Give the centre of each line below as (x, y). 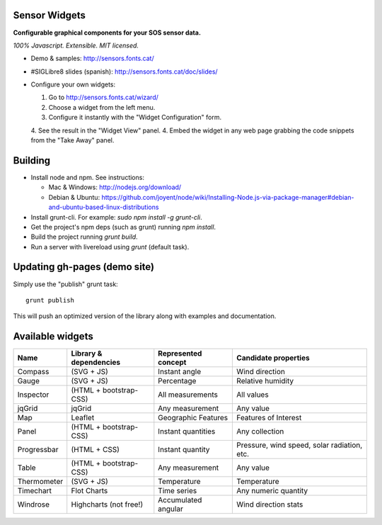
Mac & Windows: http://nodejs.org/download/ (115, 187)
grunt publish (50, 300)
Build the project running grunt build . (84, 237)
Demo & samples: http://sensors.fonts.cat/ (93, 58)
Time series (178, 491)
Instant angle (180, 372)
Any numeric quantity (272, 491)
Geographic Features (193, 418)
